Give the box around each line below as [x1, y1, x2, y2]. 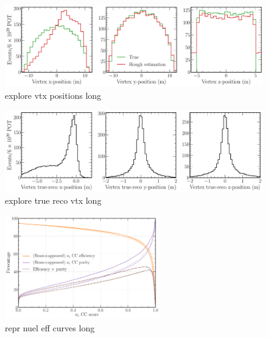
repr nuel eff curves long [5, 321, 95, 334]
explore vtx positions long [5, 88, 102, 101]
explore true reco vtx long [5, 194, 102, 207]
